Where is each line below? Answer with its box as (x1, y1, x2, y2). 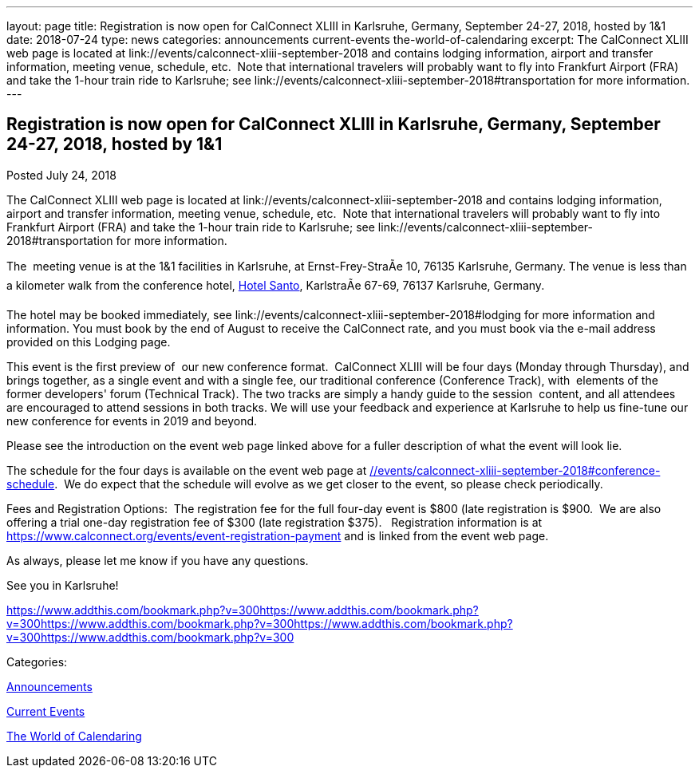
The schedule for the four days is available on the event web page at (6, 463, 367, 477)
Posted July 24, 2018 (6, 168, 116, 182)
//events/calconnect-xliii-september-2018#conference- (369, 463, 661, 477)
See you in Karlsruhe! (6, 578, 119, 592)
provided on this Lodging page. (6, 334, 171, 349)
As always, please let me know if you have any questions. (6, 553, 309, 567)
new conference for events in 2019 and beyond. (6, 413, 258, 428)
